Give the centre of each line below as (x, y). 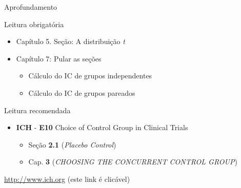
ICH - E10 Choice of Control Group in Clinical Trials (102, 127)
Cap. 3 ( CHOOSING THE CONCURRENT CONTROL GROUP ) (133, 162)
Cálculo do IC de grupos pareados (82, 92)
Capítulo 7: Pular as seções (59, 58)
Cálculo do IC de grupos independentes (90, 76)
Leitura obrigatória (34, 24)
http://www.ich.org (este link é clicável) (67, 179)
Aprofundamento (31, 7)
